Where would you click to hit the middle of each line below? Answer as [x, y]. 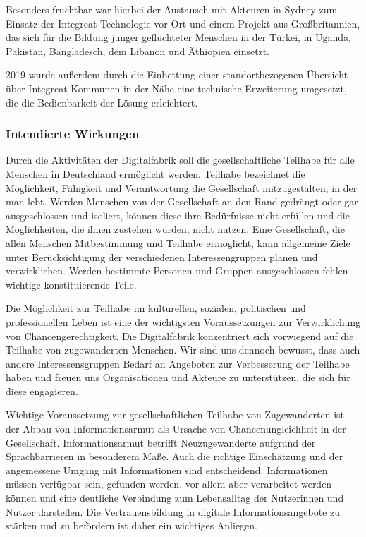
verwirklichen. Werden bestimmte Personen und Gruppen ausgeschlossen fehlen [177, 271]
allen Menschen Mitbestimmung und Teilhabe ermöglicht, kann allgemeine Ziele [178, 242]
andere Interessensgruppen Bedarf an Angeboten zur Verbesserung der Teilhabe [178, 363]
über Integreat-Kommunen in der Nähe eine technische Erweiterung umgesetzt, [176, 88]
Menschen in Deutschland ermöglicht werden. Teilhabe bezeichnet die [155, 173]
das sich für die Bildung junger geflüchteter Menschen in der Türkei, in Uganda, [178, 37]
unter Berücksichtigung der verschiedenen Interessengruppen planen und [162, 257]
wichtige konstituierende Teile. [71, 284]
